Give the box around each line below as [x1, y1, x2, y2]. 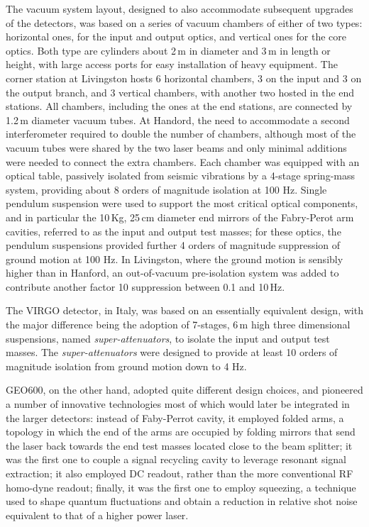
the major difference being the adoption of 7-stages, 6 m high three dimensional [6, 317, 351, 332]
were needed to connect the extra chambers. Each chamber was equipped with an [6, 154, 360, 169]
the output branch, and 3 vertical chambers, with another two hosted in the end [6, 84, 355, 99]
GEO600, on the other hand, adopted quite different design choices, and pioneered [6, 382, 363, 397]
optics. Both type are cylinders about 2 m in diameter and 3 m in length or [6, 43, 331, 57]
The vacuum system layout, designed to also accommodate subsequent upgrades [6, 1, 353, 16]
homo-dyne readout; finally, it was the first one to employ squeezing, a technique [6, 479, 356, 494]
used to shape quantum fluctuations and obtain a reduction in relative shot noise [6, 494, 358, 509]
